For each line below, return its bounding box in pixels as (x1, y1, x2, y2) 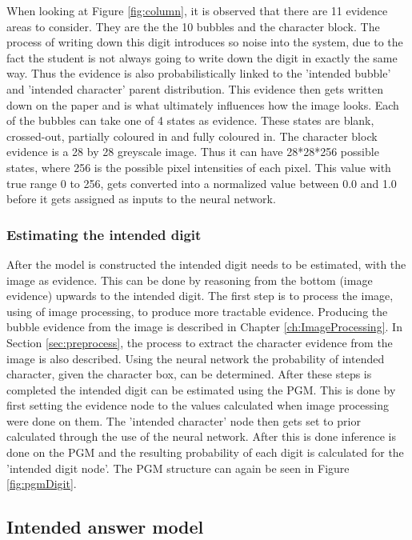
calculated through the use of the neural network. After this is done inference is (6, 428, 397, 445)
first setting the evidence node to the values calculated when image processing (6, 397, 389, 414)
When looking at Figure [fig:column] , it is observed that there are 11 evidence (6, 2, 388, 18)
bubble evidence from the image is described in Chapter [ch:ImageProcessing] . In (6, 318, 402, 335)
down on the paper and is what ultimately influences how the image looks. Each (6, 96, 399, 113)
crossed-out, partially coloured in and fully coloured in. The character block (6, 127, 378, 144)
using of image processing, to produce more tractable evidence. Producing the (6, 302, 388, 319)
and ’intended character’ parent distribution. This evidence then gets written (6, 80, 384, 97)
